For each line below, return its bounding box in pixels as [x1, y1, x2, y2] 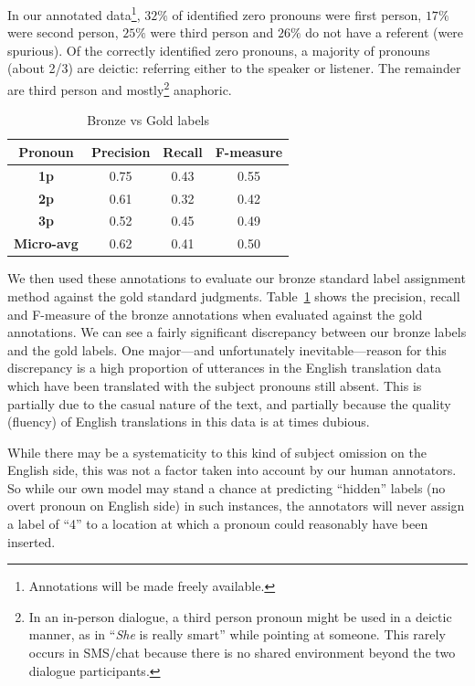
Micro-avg [14, 234, 79, 253]
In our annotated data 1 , [7, 3, 141, 24]
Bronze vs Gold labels [87, 111, 210, 130]
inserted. [7, 532, 56, 551]
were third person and [150, 23, 274, 42]
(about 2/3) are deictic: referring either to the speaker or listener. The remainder [7, 58, 461, 78]
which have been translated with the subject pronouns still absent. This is [7, 375, 422, 395]
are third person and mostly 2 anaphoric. [7, 78, 232, 99]
